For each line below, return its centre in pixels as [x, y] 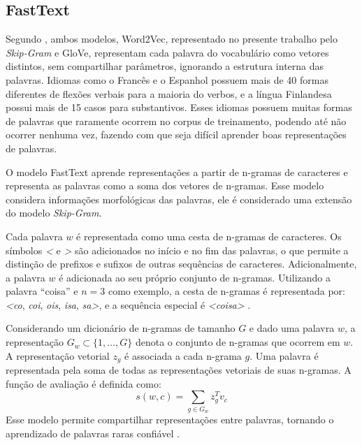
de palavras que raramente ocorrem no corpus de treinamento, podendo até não [176, 121]
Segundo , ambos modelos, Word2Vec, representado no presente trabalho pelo [172, 39]
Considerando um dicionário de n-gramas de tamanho [121, 328]
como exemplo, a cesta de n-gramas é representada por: [226, 291]
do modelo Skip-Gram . [54, 213]
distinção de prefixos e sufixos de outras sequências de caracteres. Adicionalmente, [181, 264]
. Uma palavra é [284, 355]
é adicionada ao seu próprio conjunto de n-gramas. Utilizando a [195, 277]
